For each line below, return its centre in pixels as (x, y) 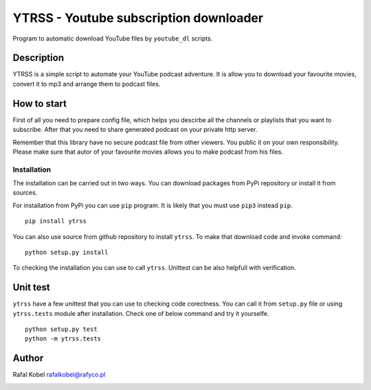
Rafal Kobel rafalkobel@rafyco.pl (59, 375)
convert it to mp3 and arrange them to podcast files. (87, 84)
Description (38, 58)
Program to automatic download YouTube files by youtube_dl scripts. (113, 38)
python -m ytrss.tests (63, 339)
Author (28, 358)
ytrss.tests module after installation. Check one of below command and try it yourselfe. (141, 313)
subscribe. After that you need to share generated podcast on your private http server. (135, 130)
